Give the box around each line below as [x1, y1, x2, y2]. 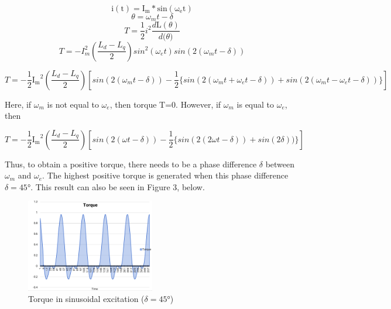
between [265, 157, 295, 170]
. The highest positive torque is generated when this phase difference [42, 169, 289, 181]
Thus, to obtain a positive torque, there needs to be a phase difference [5, 157, 257, 170]
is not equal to [47, 98, 99, 110]
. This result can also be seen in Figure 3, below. [30, 180, 205, 193]
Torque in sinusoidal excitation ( [28, 293, 145, 305]
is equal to [236, 98, 275, 110]
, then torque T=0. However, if [109, 98, 221, 110]
